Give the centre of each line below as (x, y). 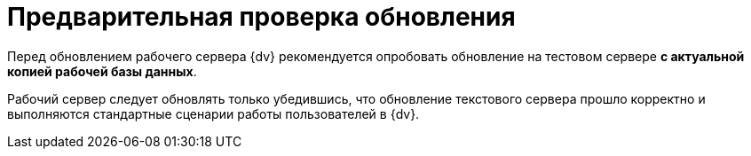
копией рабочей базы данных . (102, 71)
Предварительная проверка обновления (261, 17)
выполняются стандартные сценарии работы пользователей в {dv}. (213, 113)
